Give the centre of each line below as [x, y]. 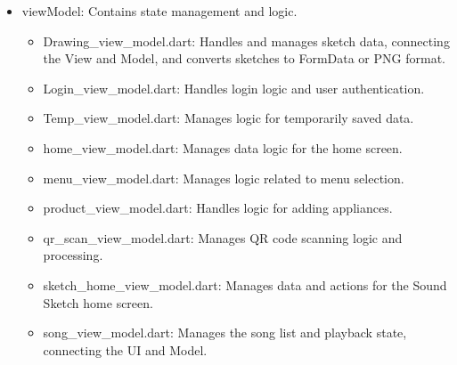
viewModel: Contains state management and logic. [159, 11]
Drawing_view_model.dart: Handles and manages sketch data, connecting [246, 41]
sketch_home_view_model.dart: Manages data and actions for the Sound [245, 284]
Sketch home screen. [98, 302]
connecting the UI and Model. [125, 349]
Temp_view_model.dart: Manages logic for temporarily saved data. [228, 118]
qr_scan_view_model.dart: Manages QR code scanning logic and [223, 237]
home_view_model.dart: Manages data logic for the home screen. [223, 147]
